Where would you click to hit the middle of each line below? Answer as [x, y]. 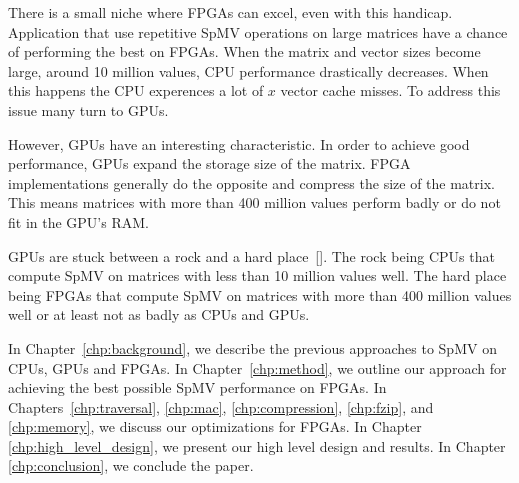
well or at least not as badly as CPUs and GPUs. [159, 314]
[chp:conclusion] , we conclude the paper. [131, 465]
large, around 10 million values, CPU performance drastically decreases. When [248, 70]
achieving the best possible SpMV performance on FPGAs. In [197, 387]
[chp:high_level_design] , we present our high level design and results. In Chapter [257, 445]
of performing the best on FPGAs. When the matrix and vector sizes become [244, 51]
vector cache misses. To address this [390, 90]
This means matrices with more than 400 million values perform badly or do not [254, 202]
